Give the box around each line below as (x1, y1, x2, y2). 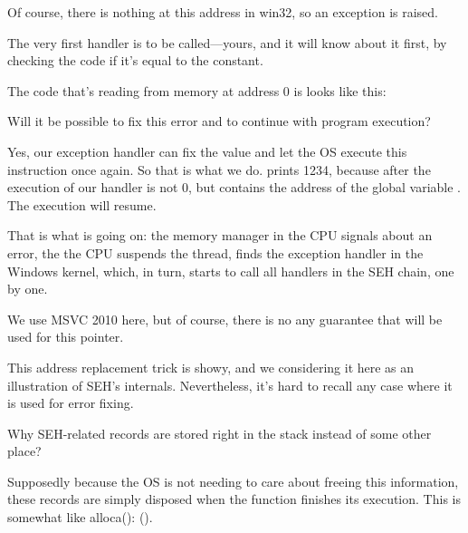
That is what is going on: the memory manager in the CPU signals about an (7, 226, 433, 245)
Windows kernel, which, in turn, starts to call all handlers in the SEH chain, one (7, 261, 454, 280)
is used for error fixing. (7, 393, 134, 412)
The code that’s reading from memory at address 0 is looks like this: (7, 81, 387, 100)
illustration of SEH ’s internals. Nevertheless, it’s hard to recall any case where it (7, 375, 453, 394)
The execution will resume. (7, 195, 157, 214)
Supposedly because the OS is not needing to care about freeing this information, (7, 471, 459, 490)
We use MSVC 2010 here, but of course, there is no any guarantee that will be (7, 309, 443, 328)
